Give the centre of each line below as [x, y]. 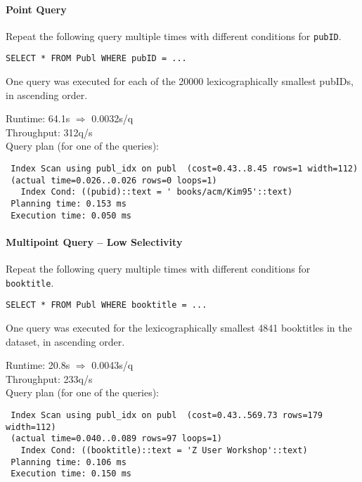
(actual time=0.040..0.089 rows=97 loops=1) [116, 439]
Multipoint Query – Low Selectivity [94, 241]
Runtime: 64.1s [38, 118]
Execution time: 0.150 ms [71, 474]
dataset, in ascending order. [65, 341]
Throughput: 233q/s [49, 378]
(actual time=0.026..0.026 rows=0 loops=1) [114, 180]
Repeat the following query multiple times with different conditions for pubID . [174, 35]
